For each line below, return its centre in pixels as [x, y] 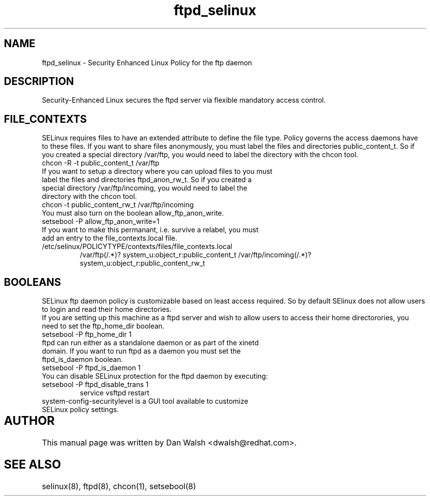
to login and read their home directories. [107, 309]
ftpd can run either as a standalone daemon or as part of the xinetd [150, 343]
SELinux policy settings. [80, 410]
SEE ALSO [33, 464]
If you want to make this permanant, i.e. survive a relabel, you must [150, 230]
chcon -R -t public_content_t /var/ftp [101, 163]
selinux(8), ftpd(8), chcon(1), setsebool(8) [119, 486]
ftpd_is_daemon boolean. [82, 360]
